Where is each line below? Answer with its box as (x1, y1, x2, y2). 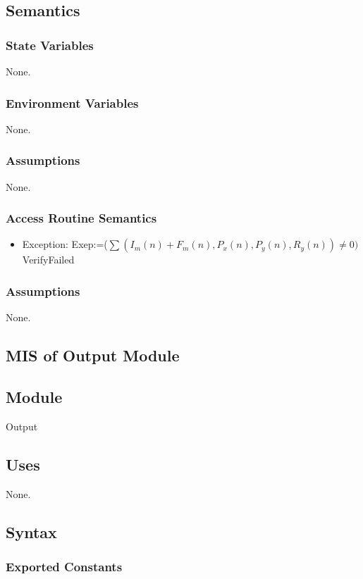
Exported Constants (6, 557, 123, 575)
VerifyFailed (22, 252, 75, 267)
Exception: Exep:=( (22, 237, 108, 251)
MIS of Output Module (6, 344, 180, 366)
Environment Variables (6, 94, 139, 111)
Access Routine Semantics (6, 209, 157, 227)
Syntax (6, 521, 57, 542)
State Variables (6, 36, 94, 54)
